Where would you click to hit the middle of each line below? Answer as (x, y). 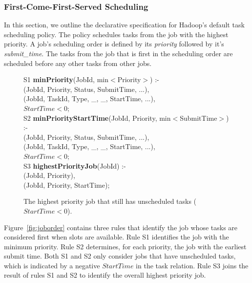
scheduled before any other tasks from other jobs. (78, 63)
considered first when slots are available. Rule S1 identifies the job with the (116, 237)
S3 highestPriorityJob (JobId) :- (75, 165)
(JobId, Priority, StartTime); (67, 185)
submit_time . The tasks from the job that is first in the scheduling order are (118, 53)
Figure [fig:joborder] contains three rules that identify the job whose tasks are (121, 227)
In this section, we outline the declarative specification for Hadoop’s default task (124, 25)
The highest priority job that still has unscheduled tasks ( (110, 201)
